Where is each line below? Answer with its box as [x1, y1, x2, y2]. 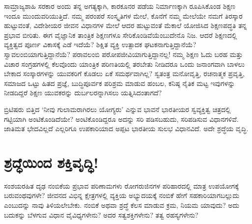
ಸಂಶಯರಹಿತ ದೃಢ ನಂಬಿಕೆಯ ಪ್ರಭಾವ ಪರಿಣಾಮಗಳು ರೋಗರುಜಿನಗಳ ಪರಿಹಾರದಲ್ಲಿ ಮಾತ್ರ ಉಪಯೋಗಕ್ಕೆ [4, 180, 239, 191]
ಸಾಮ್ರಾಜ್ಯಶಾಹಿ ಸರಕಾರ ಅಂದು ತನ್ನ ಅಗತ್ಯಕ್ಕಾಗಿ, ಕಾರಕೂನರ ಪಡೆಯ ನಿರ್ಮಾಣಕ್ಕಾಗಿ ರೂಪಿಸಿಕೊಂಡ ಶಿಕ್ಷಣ [4, 1, 235, 11]
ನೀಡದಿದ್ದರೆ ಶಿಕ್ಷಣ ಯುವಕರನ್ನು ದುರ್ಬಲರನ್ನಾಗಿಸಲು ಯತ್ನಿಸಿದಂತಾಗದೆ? [4, 87, 162, 98]
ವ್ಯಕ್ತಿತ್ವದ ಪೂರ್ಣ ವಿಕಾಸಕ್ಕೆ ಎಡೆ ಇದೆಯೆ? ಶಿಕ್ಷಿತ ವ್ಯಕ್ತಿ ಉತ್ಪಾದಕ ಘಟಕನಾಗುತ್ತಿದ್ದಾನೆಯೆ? [4, 39, 196, 50]
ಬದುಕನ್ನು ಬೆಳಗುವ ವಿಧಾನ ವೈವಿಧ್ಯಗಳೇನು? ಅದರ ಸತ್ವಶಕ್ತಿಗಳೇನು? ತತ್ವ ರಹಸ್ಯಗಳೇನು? [4, 209, 198, 220]
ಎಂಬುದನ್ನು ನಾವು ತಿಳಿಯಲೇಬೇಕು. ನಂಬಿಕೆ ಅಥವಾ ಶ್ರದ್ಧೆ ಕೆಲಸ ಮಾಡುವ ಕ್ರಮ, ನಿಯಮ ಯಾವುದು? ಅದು [4, 200, 239, 210]
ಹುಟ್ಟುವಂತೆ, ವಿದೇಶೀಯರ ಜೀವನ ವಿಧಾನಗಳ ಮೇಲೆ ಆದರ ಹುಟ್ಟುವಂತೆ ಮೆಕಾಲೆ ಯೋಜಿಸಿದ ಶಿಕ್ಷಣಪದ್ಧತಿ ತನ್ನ [4, 20, 247, 30]
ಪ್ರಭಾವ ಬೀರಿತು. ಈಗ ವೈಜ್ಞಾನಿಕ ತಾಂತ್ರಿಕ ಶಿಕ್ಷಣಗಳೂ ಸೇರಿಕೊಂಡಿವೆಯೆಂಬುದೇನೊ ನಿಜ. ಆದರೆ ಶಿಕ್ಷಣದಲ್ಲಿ [4, 29, 237, 40]
